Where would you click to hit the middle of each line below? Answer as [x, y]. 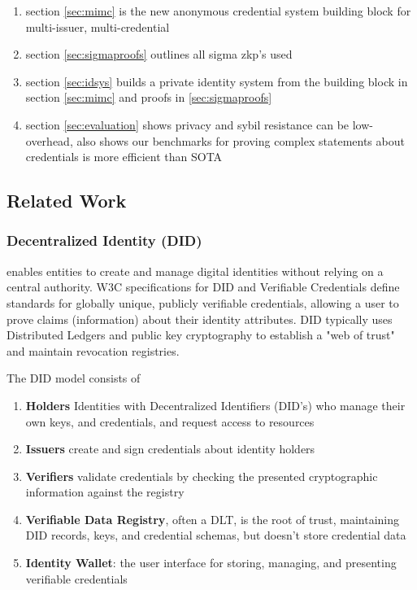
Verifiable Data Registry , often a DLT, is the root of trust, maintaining [213, 519]
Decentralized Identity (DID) [104, 240]
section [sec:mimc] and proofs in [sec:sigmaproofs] [149, 97]
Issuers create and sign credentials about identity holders [170, 449]
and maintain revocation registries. [93, 350]
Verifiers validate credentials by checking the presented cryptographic [202, 476]
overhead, [49, 140]
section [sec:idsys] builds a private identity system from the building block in [217, 81]
